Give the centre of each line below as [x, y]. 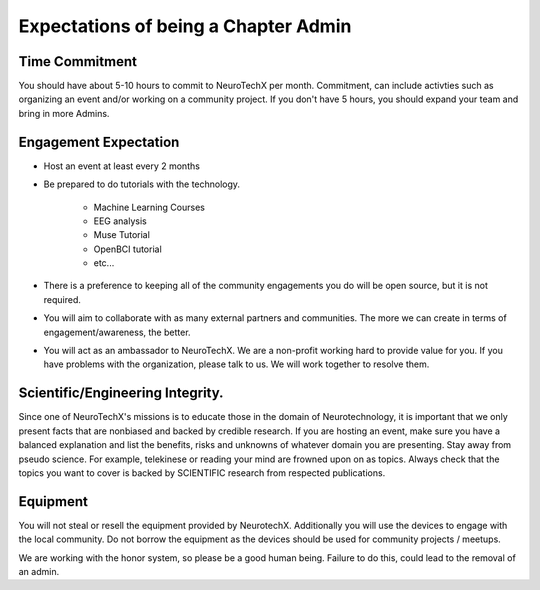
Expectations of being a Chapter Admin [185, 26]
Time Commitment [77, 61]
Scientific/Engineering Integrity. [121, 393]
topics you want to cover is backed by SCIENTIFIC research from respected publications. [202, 472]
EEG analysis [120, 221]
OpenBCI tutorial [127, 249]
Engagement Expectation [99, 141]
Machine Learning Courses [149, 207]
